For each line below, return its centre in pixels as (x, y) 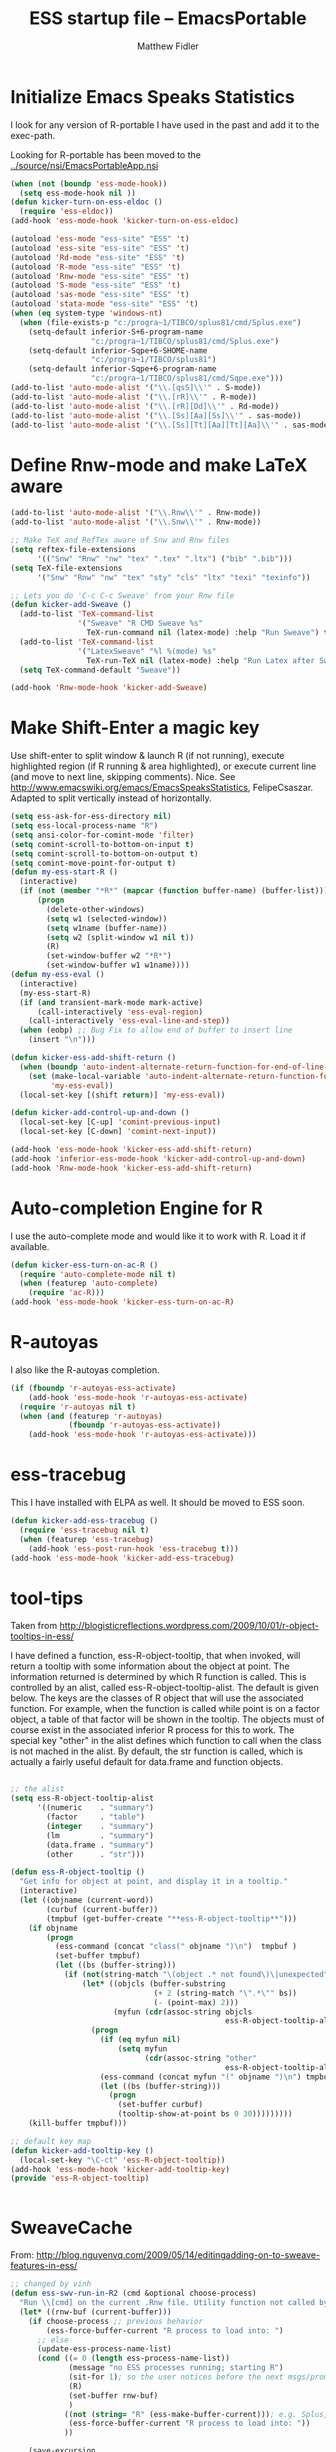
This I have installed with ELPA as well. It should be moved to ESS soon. (157, 1503)
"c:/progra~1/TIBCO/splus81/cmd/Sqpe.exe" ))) (187, 378)
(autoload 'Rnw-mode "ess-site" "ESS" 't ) (100, 276)
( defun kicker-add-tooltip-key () (82, 2150)
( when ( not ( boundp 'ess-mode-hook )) (89, 183)
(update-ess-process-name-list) (104, 2349)
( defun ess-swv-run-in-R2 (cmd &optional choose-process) (133, 2293)
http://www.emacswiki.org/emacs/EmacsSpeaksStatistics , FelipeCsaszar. (162, 788)
